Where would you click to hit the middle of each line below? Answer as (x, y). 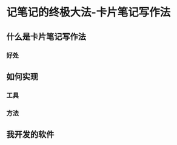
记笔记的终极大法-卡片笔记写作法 (88, 12)
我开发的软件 (30, 134)
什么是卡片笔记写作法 (46, 37)
